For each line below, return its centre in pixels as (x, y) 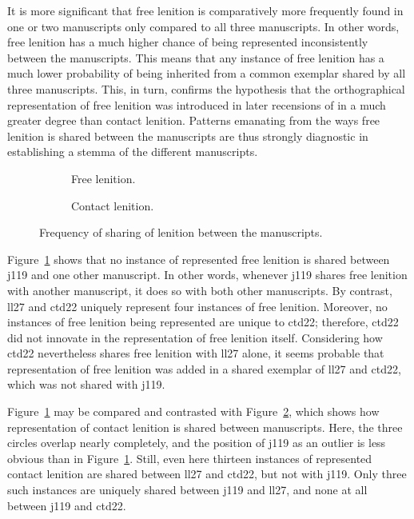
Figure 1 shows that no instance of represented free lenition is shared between (199, 259)
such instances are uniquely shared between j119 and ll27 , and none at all (187, 490)
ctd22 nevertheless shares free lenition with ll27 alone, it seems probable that (196, 353)
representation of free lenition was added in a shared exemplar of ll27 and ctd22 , (204, 368)
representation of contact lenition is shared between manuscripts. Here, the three (205, 427)
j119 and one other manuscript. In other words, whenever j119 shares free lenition (207, 275)
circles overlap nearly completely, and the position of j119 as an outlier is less (197, 443)
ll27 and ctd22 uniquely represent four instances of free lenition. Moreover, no (197, 306)
